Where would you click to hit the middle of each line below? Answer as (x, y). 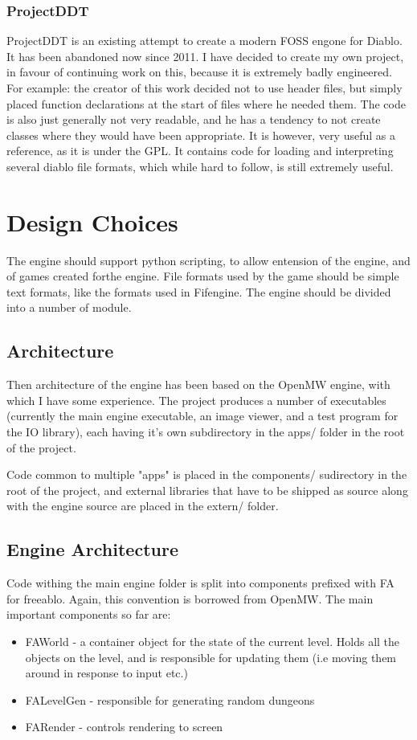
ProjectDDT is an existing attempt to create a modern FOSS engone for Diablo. (204, 41)
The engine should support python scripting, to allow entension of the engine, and (208, 260)
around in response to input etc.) (106, 673)
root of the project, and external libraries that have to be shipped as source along (207, 490)
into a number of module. (69, 307)
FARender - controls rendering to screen (124, 727)
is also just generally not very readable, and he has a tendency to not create (194, 119)
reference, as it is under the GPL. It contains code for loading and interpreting (200, 151)
